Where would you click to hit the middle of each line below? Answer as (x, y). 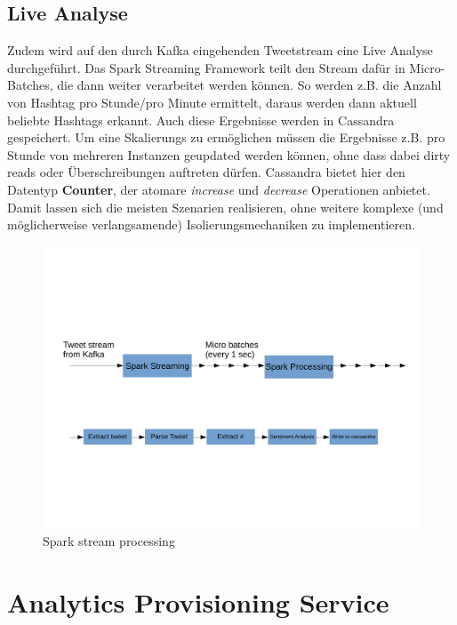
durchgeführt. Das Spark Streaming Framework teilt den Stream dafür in (206, 67)
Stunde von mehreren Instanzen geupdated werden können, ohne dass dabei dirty (229, 154)
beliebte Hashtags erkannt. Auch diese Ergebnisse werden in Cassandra (201, 120)
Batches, (30, 85)
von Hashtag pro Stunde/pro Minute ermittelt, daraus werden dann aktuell (212, 102)
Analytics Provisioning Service (198, 601)
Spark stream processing (109, 540)
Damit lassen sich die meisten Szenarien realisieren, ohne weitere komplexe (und (225, 207)
